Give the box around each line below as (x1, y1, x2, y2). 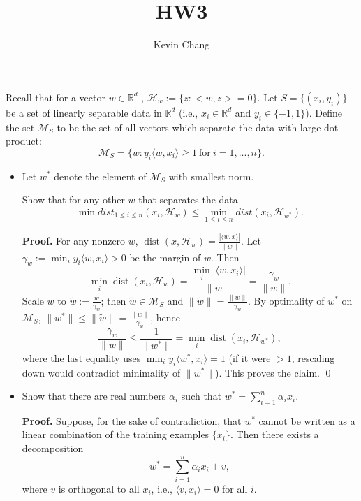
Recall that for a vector (6, 89, 105, 104)
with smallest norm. (168, 168, 254, 183)
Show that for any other (22, 192, 125, 207)
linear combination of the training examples (22, 427, 209, 442)
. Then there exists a (230, 427, 319, 442)
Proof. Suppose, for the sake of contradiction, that (22, 413, 242, 428)
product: (6, 133, 42, 148)
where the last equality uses (22, 350, 141, 365)
